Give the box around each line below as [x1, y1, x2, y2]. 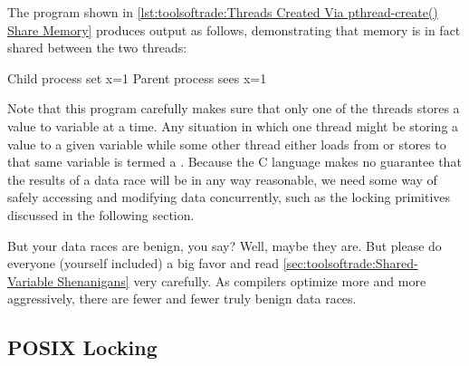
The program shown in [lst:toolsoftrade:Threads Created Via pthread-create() [7, 3, 438, 21]
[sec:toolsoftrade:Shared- [282, 254, 418, 273]
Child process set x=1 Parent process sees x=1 [7, 68, 267, 87]
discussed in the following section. [7, 205, 195, 224]
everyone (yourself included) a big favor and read [7, 254, 280, 273]
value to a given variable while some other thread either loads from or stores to [7, 134, 446, 153]
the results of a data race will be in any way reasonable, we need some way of [7, 169, 437, 188]
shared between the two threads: [7, 38, 187, 57]
